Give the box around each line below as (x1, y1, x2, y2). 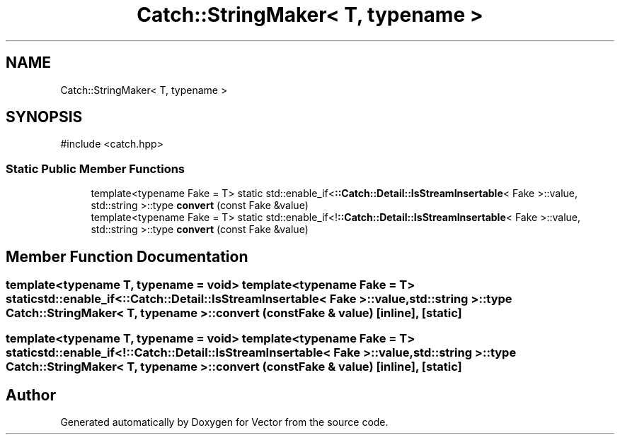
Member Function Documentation (6, 247, 248, 266)
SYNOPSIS (6, 108, 83, 126)
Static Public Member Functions (6, 161, 185, 176)
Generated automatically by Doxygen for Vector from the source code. (60, 416, 389, 429)
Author (6, 386, 56, 404)
